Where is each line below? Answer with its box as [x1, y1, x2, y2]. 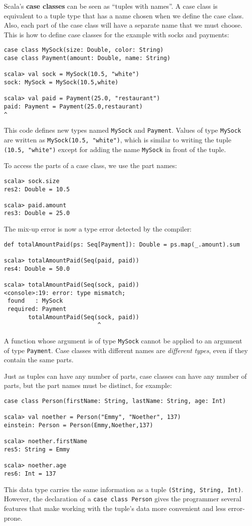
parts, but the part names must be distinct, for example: [4, 380, 172, 390]
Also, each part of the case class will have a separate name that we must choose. [4, 20, 243, 30]
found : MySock [7, 297, 63, 305]
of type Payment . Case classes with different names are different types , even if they [4, 345, 248, 355]
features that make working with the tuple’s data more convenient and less [4, 503, 226, 513]
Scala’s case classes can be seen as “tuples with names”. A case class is [4, 1, 218, 11]
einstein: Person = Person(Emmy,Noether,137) [4, 422, 153, 429]
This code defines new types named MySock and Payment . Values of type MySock [4, 125, 241, 135]
